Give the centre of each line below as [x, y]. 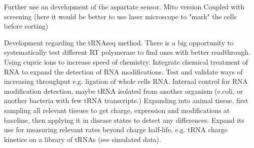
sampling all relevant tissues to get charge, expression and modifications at [117, 110]
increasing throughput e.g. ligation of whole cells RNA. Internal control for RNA [126, 81]
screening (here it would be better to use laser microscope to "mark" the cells [120, 16]
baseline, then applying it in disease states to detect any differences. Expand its [124, 120]
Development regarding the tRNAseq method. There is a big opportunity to [119, 42]
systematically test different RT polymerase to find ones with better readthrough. [127, 52]
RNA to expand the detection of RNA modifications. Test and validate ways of [123, 71]
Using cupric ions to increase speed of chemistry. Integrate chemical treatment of [126, 61]
